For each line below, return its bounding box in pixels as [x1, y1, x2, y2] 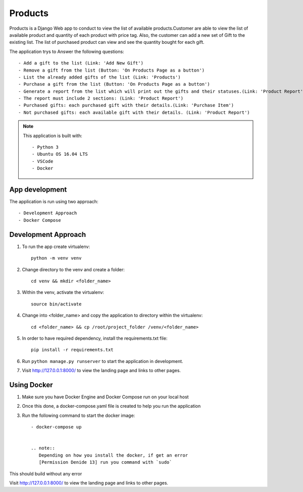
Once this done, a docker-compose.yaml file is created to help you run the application [22, 403, 201, 409]
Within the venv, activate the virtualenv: [22, 289, 105, 295]
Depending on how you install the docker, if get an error [38, 452, 188, 458]
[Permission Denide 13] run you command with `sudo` [38, 459, 172, 465]
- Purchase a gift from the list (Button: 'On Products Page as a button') [18, 81, 210, 87]
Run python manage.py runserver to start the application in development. [22, 358, 184, 364]
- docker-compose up [31, 424, 82, 430]
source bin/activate [31, 301, 82, 307]
